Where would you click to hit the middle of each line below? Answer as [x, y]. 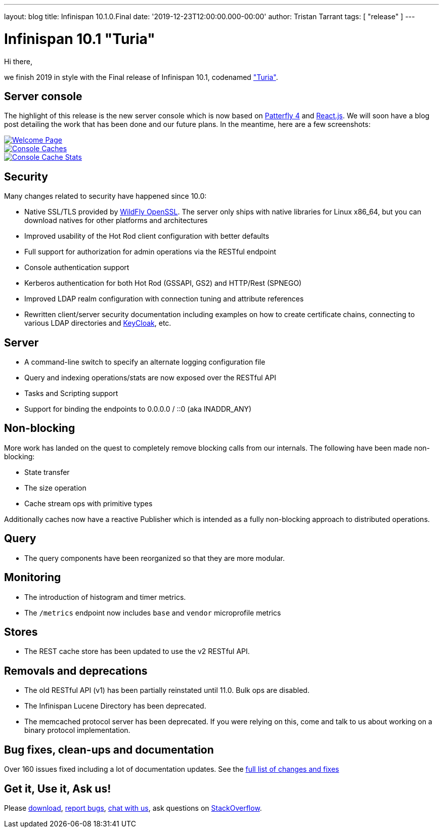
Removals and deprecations [76, 671]
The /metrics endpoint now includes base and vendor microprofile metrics [153, 612]
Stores [21, 632]
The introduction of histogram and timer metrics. [105, 597]
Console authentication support [77, 268]
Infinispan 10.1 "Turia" [80, 39]
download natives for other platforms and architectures [116, 221]
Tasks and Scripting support [71, 393]
